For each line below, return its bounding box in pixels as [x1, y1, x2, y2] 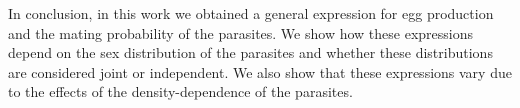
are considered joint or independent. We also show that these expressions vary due [8, 61, 512, 82]
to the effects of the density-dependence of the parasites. [8, 81, 353, 102]
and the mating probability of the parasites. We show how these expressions [8, 22, 473, 43]
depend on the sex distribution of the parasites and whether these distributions [8, 42, 493, 63]
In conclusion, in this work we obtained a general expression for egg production [8, 3, 494, 23]
